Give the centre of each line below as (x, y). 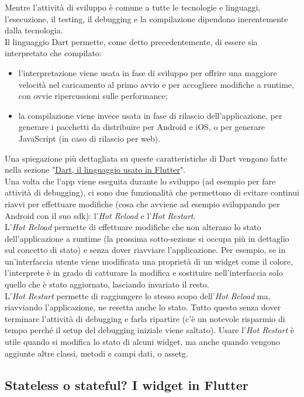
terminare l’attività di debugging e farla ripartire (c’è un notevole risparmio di (145, 318)
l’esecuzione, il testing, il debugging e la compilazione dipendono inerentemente (146, 18)
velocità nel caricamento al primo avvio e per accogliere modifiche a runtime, (156, 84)
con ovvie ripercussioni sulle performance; (93, 96)
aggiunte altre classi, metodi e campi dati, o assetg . (96, 353)
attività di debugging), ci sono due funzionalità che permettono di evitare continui (152, 192)
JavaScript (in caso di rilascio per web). (89, 138)
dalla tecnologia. (34, 30)
